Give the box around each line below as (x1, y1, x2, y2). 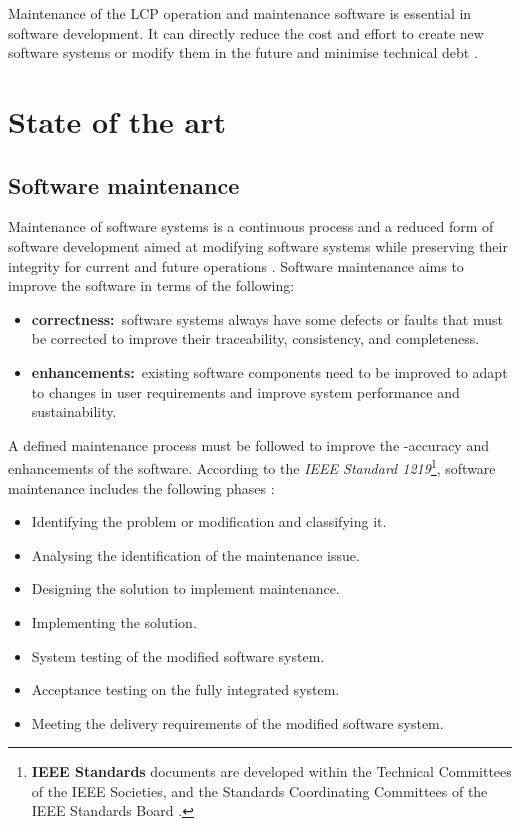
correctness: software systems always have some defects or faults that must (31, 308, 503, 329)
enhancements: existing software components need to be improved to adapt (31, 361, 508, 382)
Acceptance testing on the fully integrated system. (31, 679, 340, 700)
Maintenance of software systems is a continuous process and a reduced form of (8, 216, 494, 237)
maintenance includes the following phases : (8, 477, 275, 498)
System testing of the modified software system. (31, 645, 325, 666)
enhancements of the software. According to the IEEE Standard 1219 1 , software (8, 455, 496, 478)
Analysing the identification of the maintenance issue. (31, 544, 360, 565)
